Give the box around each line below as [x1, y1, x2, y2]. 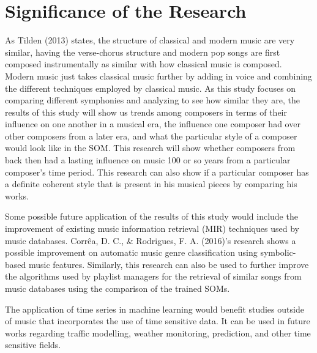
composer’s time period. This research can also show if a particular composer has [5, 165, 309, 178]
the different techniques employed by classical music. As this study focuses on [5, 81, 296, 94]
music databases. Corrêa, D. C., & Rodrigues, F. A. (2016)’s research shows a [5, 234, 296, 247]
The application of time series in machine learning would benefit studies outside [5, 302, 304, 315]
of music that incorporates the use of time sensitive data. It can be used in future [5, 314, 310, 327]
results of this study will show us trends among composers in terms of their [5, 105, 287, 118]
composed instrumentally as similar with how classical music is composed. [5, 58, 282, 70]
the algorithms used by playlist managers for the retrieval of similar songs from [5, 270, 302, 283]
